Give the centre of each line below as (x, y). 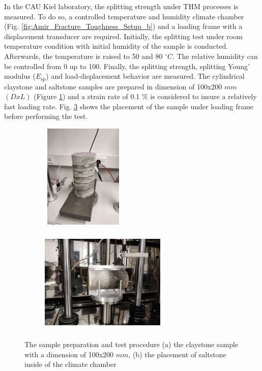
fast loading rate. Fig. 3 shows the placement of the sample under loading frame (129, 106)
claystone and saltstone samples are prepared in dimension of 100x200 (113, 86)
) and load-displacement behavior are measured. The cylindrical (145, 76)
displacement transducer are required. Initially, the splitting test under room (123, 36)
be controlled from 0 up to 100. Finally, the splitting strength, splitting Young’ (127, 66)
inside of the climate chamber (70, 364)
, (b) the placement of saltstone (177, 354)
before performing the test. (46, 116)
